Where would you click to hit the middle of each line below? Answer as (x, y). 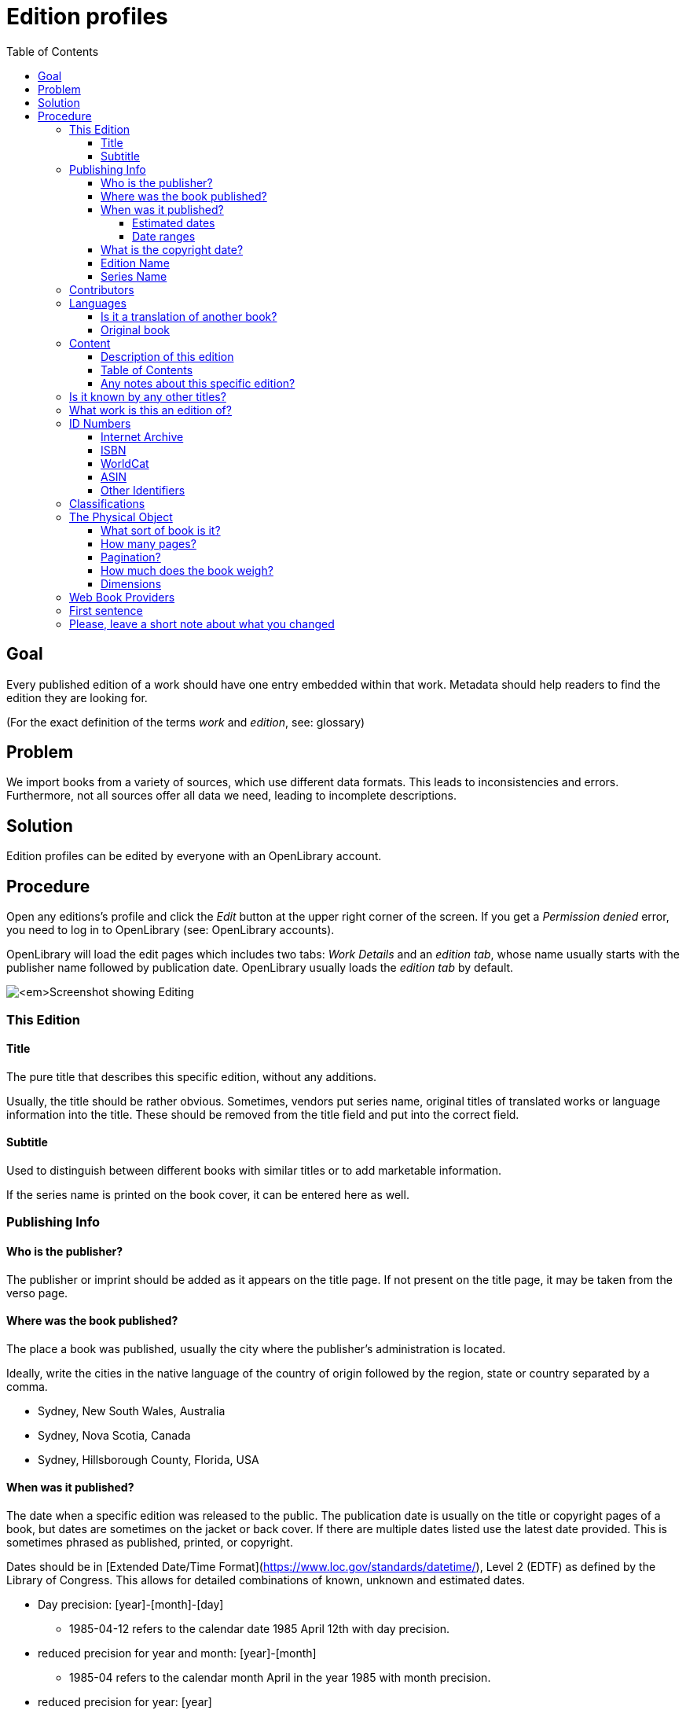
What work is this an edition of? (150, 410)
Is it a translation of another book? (189, 316)
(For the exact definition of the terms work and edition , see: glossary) (186, 722)
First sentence (106, 610)
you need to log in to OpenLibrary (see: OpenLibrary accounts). (171, 930)
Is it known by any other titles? (148, 396)
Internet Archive (142, 436)
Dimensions (131, 583)
